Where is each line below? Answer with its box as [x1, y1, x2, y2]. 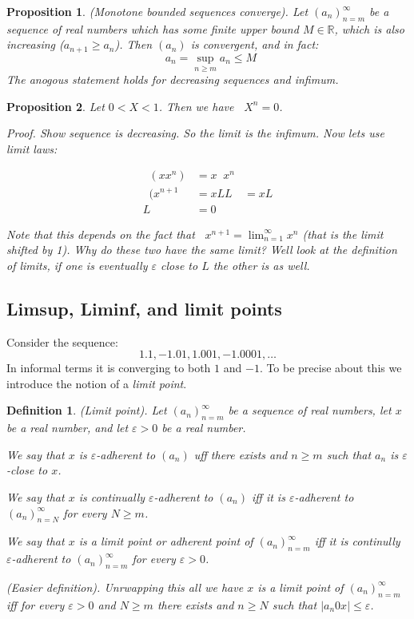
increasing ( [6, 36, 64, 53]
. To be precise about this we [259, 359, 402, 376]
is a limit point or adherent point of [78, 533, 253, 550]
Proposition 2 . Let [6, 97, 105, 114]
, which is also [334, 20, 404, 37]
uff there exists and [193, 446, 288, 462]
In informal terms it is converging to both [6, 359, 211, 376]
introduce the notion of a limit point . [6, 375, 187, 391]
